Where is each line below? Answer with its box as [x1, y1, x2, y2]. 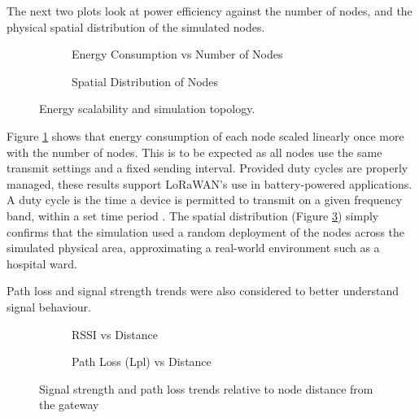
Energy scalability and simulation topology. [39, 100, 255, 117]
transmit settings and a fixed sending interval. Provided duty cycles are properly [7, 159, 408, 176]
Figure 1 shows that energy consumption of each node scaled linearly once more [7, 127, 404, 144]
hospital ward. [7, 255, 77, 272]
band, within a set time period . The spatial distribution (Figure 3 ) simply [7, 207, 379, 224]
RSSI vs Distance [72, 325, 158, 342]
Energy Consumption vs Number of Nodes [72, 46, 283, 63]
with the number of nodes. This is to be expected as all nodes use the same [7, 143, 382, 160]
